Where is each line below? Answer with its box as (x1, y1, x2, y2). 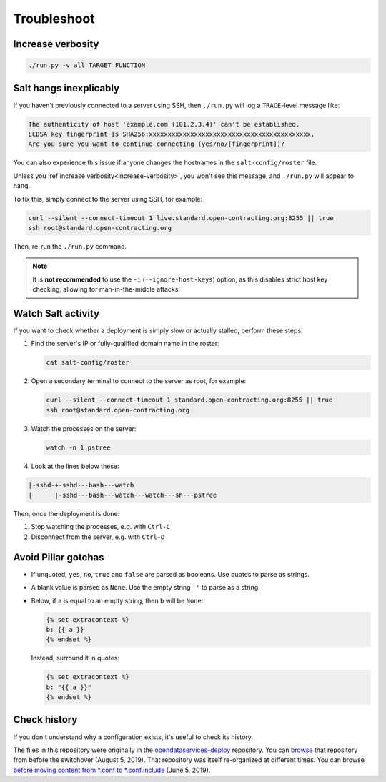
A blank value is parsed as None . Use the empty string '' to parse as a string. (31, 583, 260, 592)
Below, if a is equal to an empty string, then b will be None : (31, 596, 204, 605)
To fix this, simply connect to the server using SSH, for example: (13, 194, 203, 203)
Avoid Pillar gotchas (13, 551, 104, 563)
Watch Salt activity (13, 307, 100, 320)
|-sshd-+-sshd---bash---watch (28, 481, 134, 489)
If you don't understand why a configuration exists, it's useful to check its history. (13, 733, 254, 741)
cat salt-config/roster (46, 358, 130, 367)
